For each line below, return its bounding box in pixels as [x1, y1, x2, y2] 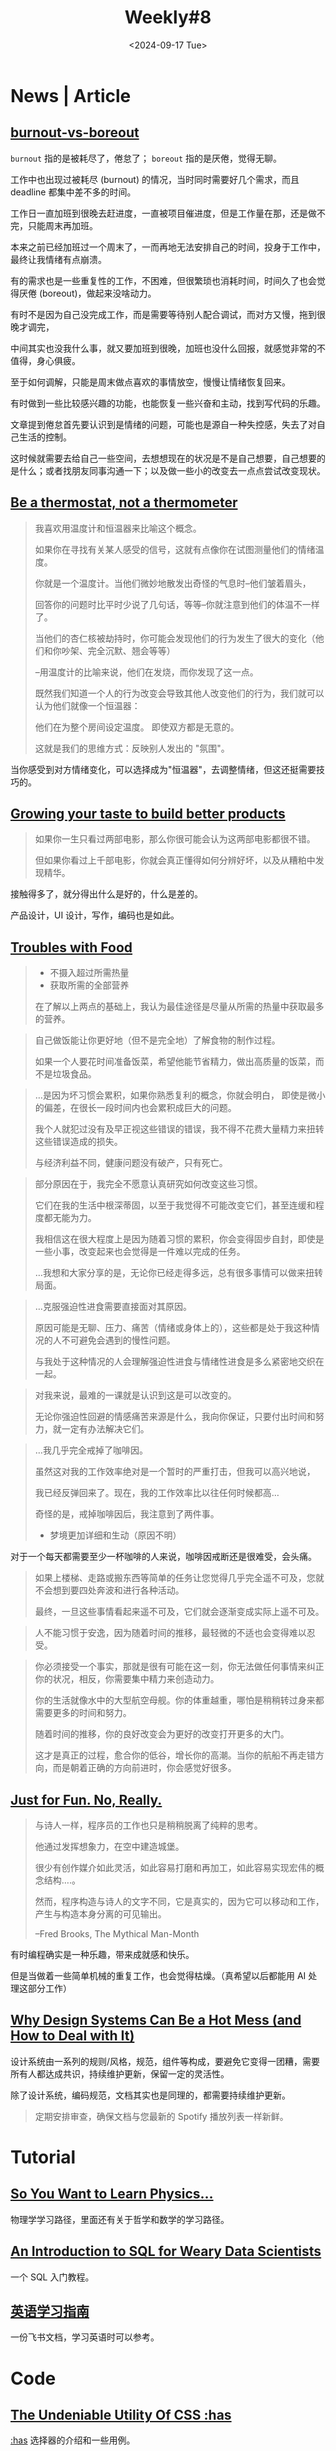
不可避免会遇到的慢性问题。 [61, 1334, 176, 1346]
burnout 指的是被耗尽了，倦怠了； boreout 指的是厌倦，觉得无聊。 [10, 152, 283, 164]
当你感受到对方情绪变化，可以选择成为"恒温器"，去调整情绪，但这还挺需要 [10, 763, 317, 775]
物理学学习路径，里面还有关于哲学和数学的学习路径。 [10, 2213, 230, 2225]
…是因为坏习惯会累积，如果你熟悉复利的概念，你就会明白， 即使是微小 [34, 1089, 326, 1101]
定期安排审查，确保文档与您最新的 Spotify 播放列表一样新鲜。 [34, 2110, 289, 2122]
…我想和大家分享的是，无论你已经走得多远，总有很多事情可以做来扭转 [34, 1267, 323, 1279]
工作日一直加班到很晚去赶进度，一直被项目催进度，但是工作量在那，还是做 [10, 207, 317, 219]
